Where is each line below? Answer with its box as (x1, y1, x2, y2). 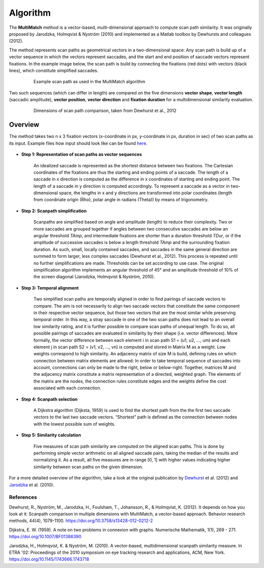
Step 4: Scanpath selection (21, 396, 78, 402)
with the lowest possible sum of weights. (33, 421, 116, 427)
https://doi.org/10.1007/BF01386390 (9, 534, 82, 540)
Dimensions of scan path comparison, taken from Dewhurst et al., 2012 (33, 108, 177, 114)
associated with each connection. (33, 385, 102, 391)
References (9, 494, 37, 501)
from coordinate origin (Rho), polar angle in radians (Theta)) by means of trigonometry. (33, 197, 209, 203)
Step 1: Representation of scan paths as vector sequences (21, 152, 142, 158)
